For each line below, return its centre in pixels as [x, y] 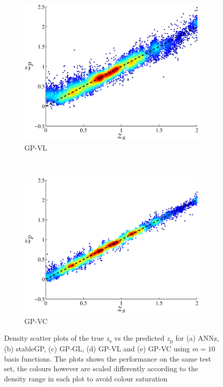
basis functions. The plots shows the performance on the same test [108, 358]
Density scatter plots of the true [54, 338]
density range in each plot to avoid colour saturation [86, 378]
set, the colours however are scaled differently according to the [101, 368]
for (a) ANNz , [197, 338]
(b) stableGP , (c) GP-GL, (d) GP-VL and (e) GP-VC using [97, 348]
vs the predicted [139, 338]
